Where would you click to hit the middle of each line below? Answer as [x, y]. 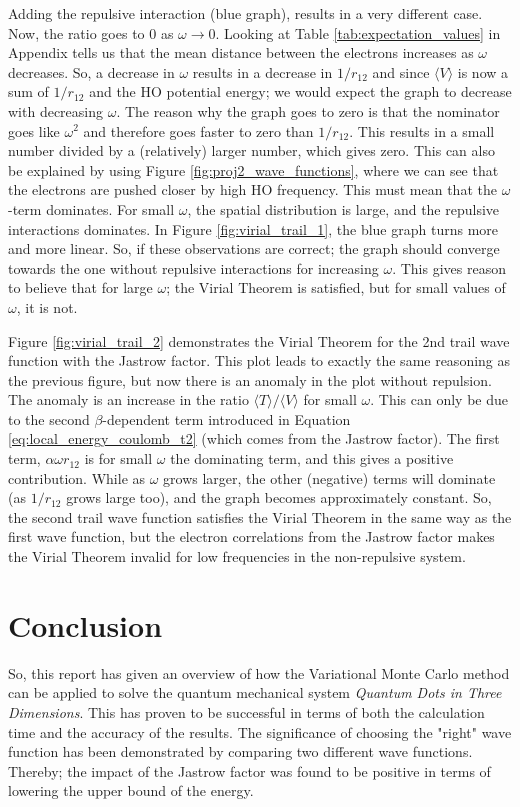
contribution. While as [77, 477]
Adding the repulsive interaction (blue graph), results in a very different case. [245, 13]
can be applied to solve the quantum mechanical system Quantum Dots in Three [255, 692]
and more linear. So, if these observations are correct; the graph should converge [254, 248]
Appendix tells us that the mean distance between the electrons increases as [241, 52]
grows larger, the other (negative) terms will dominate [329, 477]
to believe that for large [80, 287]
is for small [118, 458]
